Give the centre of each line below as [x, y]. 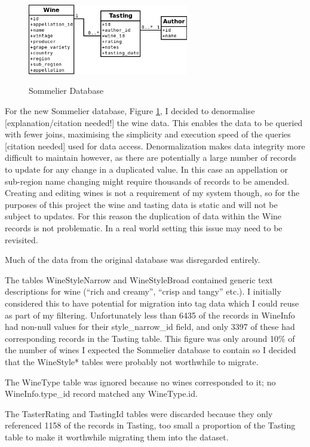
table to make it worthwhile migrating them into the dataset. [117, 437]
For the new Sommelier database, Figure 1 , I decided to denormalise [130, 111]
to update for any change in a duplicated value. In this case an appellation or [146, 169]
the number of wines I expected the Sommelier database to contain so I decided [151, 350]
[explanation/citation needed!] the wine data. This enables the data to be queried [154, 122]
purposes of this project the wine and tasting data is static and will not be [141, 204]
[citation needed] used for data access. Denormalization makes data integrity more [155, 146]
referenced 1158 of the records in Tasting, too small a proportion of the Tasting [150, 425]
